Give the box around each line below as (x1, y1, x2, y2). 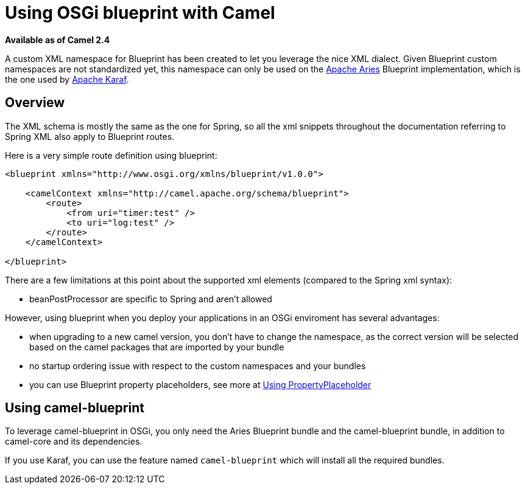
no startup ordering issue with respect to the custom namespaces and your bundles (29, 360, 366, 371)
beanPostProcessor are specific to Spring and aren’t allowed (29, 293, 272, 304)
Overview (5, 95, 65, 111)
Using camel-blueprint (5, 400, 144, 416)
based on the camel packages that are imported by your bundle (29, 341, 284, 352)
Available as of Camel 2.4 (5, 34, 110, 45)
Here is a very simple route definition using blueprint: (5, 150, 217, 161)
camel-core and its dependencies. (5, 436, 143, 447)
